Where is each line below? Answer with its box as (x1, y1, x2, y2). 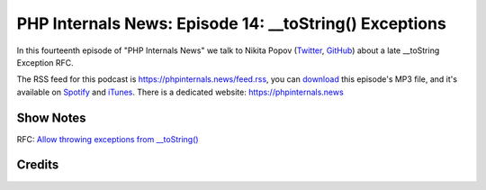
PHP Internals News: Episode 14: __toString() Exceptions (16, 14, 447, 33)
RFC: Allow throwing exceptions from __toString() (16, 133, 199, 144)
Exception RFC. (16, 57, 74, 68)
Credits (16, 158, 59, 173)
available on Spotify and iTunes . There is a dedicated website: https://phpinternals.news (16, 86, 344, 97)
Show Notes (16, 110, 86, 125)
